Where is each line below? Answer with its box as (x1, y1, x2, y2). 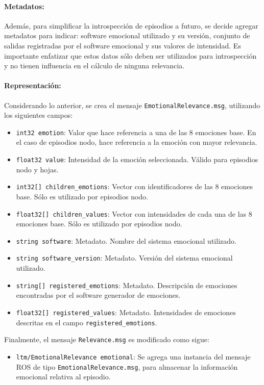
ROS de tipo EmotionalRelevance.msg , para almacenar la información (16, 361, 238, 372)
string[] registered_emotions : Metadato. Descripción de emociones (16, 279, 237, 290)
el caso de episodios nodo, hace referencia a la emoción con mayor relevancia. (16, 137, 257, 147)
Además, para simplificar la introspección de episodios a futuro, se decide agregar (4, 20, 258, 31)
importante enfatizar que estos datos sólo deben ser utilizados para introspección (4, 50, 257, 61)
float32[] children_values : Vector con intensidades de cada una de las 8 (16, 208, 252, 219)
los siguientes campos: (4, 110, 73, 120)
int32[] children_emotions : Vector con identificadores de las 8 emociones (16, 181, 253, 192)
